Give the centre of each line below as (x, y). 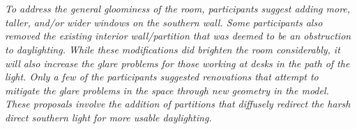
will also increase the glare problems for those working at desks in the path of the (177, 63)
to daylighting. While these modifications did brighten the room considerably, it (173, 49)
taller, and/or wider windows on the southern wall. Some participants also (164, 22)
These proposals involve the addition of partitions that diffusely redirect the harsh (178, 104)
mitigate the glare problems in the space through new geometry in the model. (167, 90)
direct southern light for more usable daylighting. (108, 117)
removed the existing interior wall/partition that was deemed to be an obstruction (178, 36)
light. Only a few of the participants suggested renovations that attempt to (162, 77)
